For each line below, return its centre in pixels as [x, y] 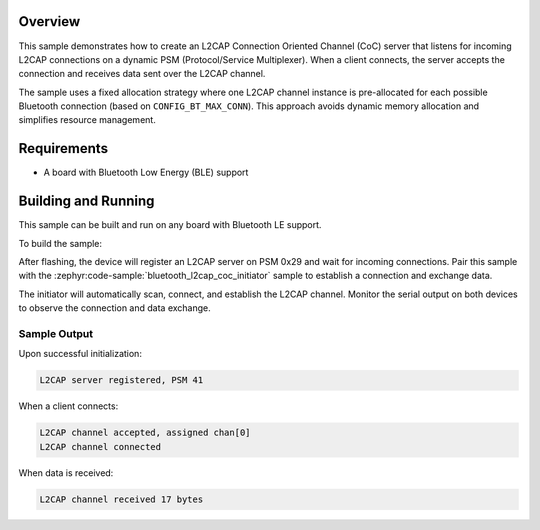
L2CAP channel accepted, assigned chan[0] [145, 433]
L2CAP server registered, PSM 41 [121, 380]
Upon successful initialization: [80, 354]
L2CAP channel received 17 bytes [121, 499]
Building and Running [86, 201]
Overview [49, 21]
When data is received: [66, 472]
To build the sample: [60, 243]
